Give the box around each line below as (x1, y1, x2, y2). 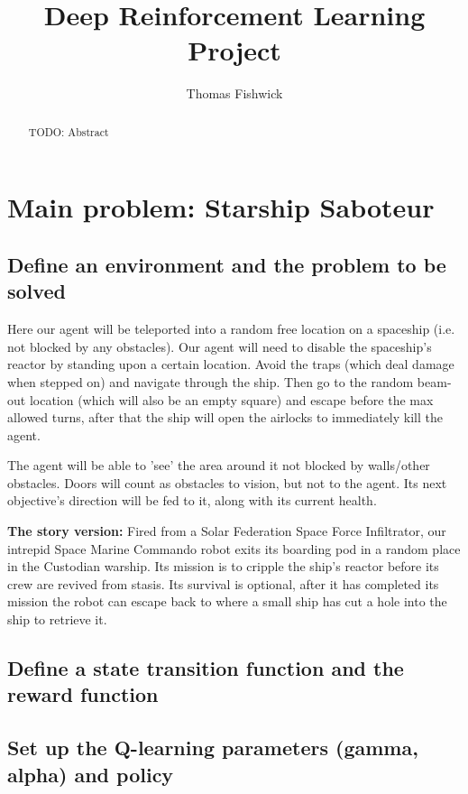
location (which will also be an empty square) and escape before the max (29, 390, 434, 409)
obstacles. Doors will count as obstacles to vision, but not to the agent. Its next (7, 473, 447, 492)
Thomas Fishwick (186, 84, 283, 103)
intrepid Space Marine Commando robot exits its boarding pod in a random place (7, 539, 461, 558)
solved (7, 277, 66, 305)
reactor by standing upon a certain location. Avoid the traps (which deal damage (7, 355, 454, 374)
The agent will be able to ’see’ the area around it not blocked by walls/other (7, 456, 430, 475)
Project (188, 32, 281, 69)
